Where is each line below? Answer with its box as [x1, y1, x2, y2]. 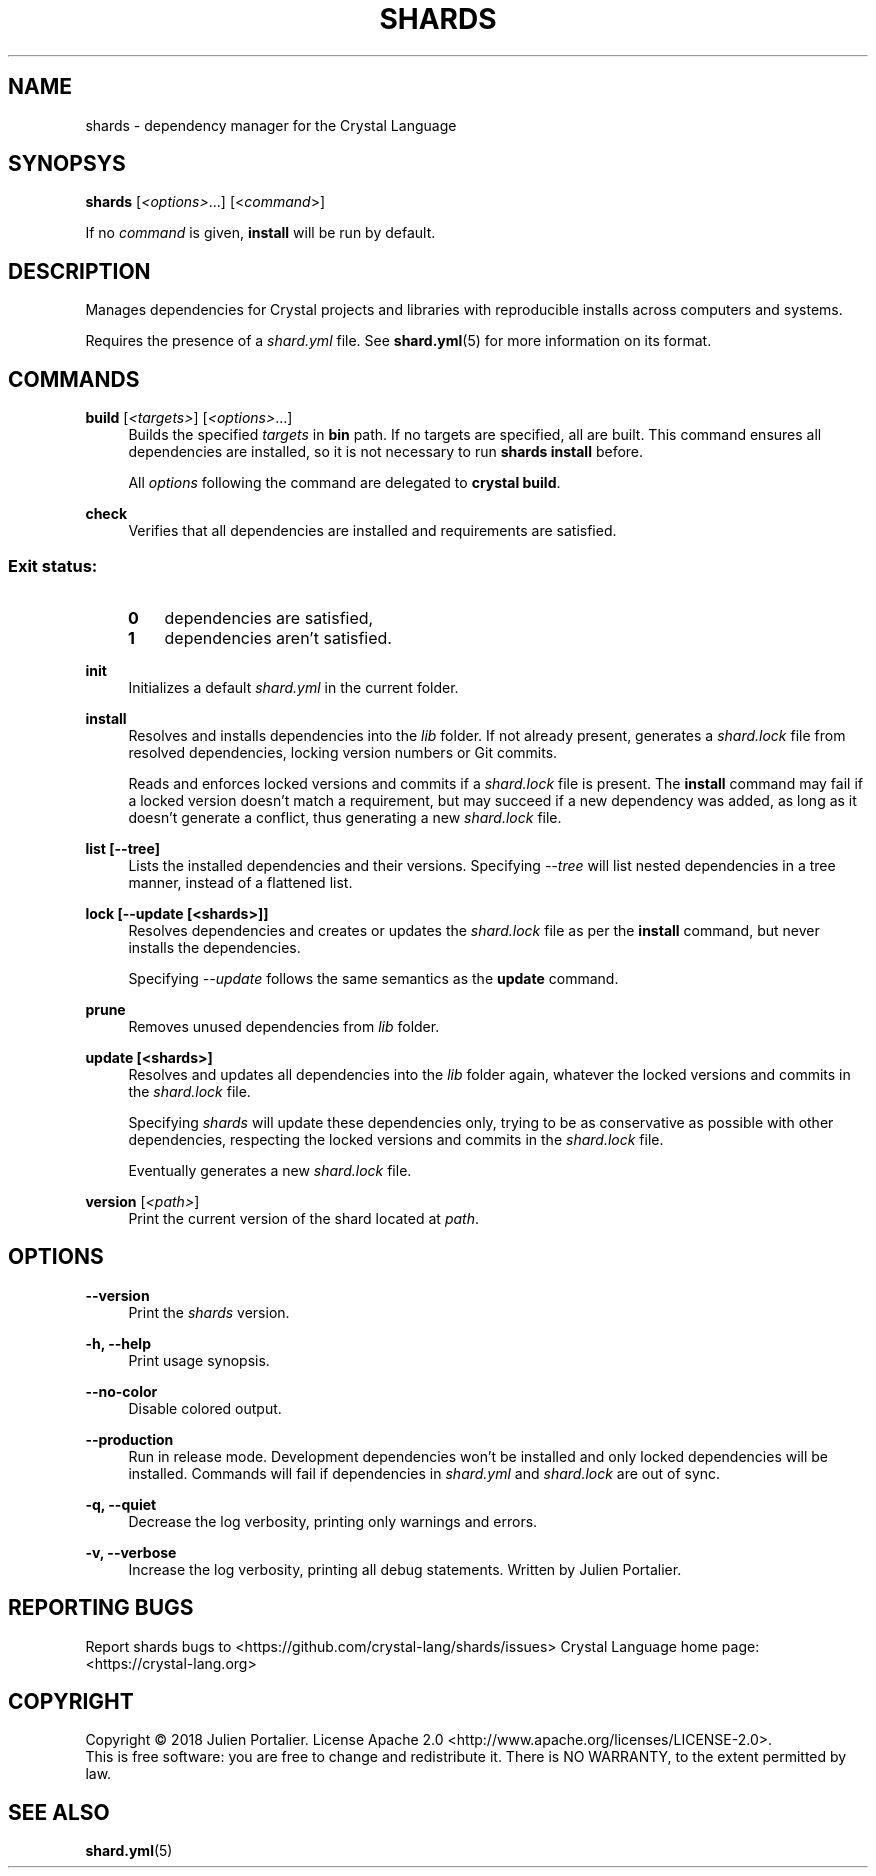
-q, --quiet [85, 1495, 157, 1513]
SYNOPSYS [8, 151, 126, 177]
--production [85, 1430, 174, 1448]
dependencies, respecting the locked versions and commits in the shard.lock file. [128, 1130, 664, 1148]
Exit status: [8, 555, 98, 576]
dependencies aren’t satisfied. [164, 627, 392, 648]
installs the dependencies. [128, 938, 301, 956]
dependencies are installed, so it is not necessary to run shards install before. [128, 443, 644, 461]
